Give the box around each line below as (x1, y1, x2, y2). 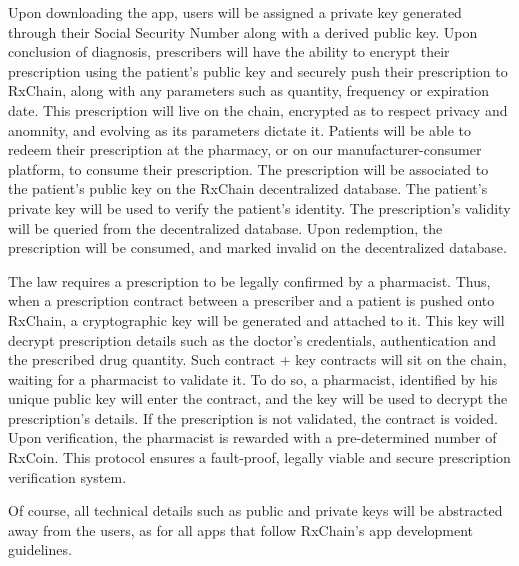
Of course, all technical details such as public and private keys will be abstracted (8, 500, 503, 521)
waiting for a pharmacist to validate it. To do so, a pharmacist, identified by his (8, 368, 498, 389)
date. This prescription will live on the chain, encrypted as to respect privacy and (8, 99, 508, 120)
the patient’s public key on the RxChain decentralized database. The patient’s (8, 178, 488, 199)
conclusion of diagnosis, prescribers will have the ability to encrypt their (8, 41, 450, 62)
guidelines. (8, 539, 72, 560)
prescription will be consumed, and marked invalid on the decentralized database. (8, 237, 507, 258)
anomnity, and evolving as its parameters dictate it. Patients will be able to (8, 119, 471, 140)
